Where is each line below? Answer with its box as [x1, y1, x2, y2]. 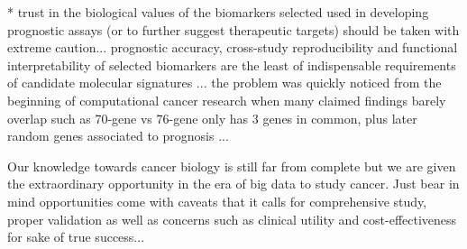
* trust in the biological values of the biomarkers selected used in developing [7, 3, 429, 21]
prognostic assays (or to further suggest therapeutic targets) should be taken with [7, 20, 460, 39]
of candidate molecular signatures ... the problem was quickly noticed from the [7, 73, 442, 92]
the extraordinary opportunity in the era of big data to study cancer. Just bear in [7, 174, 460, 193]
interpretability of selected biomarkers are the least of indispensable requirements [7, 55, 456, 74]
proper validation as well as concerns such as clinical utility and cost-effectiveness [7, 209, 457, 228]
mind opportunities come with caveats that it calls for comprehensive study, [7, 191, 427, 210]
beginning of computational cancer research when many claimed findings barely [7, 90, 446, 109]
